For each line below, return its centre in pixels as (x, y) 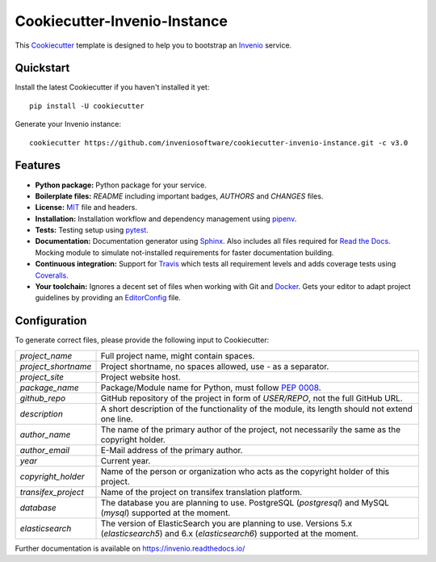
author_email (45, 450)
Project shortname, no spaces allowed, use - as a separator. (215, 366)
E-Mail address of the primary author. (172, 450)
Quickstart (42, 68)
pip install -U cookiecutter (87, 106)
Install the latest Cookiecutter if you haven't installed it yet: (112, 87)
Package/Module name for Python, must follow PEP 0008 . (211, 388)
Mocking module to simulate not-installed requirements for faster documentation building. (184, 252)
